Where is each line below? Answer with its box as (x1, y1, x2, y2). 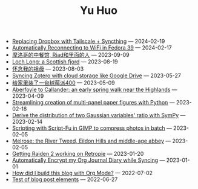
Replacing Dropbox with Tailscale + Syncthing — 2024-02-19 (12, 37, 165, 45)
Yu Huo (79, 4, 118, 18)
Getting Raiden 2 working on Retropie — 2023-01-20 (12, 150, 144, 158)
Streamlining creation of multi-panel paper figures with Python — (12, 99, 175, 106)
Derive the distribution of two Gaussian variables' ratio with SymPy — (12, 112, 186, 119)
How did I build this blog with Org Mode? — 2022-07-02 (12, 170, 153, 177)
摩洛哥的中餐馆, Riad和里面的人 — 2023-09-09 (12, 51, 130, 59)
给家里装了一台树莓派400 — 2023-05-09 (12, 79, 115, 86)
